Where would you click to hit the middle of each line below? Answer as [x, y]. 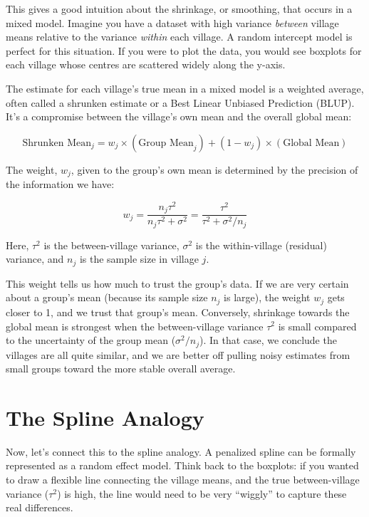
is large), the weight [267, 297]
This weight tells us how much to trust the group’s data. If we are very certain [177, 283]
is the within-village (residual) [261, 245]
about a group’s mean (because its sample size [107, 297]
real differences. [40, 507]
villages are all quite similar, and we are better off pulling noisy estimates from [178, 354]
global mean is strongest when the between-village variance [135, 326]
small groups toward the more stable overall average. [121, 369]
